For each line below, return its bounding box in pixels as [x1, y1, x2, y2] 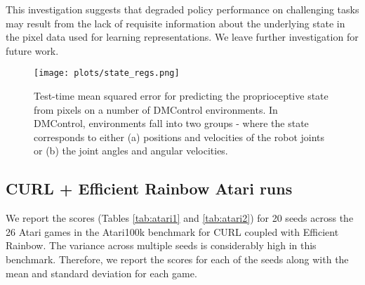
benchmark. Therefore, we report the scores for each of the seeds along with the [6, 251, 349, 266]
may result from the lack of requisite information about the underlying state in [6, 15, 345, 30]
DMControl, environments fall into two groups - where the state [34, 116, 309, 131]
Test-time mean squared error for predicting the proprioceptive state [34, 88, 328, 103]
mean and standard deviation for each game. [6, 265, 197, 280]
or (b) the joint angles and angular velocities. [34, 143, 228, 158]
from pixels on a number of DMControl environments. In [34, 102, 278, 117]
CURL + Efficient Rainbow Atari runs [6, 178, 293, 199]
